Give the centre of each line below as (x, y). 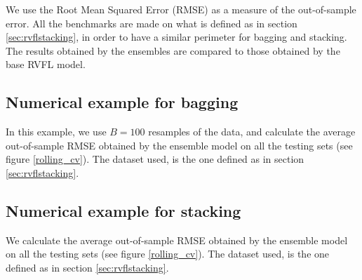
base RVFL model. (46, 64)
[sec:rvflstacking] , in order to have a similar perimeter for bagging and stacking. (176, 37)
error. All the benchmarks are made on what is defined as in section (152, 23)
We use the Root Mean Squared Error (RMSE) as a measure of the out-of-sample (181, 9)
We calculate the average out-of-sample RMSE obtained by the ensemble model (177, 240)
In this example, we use (56, 132)
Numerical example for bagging (122, 102)
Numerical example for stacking (123, 210)
